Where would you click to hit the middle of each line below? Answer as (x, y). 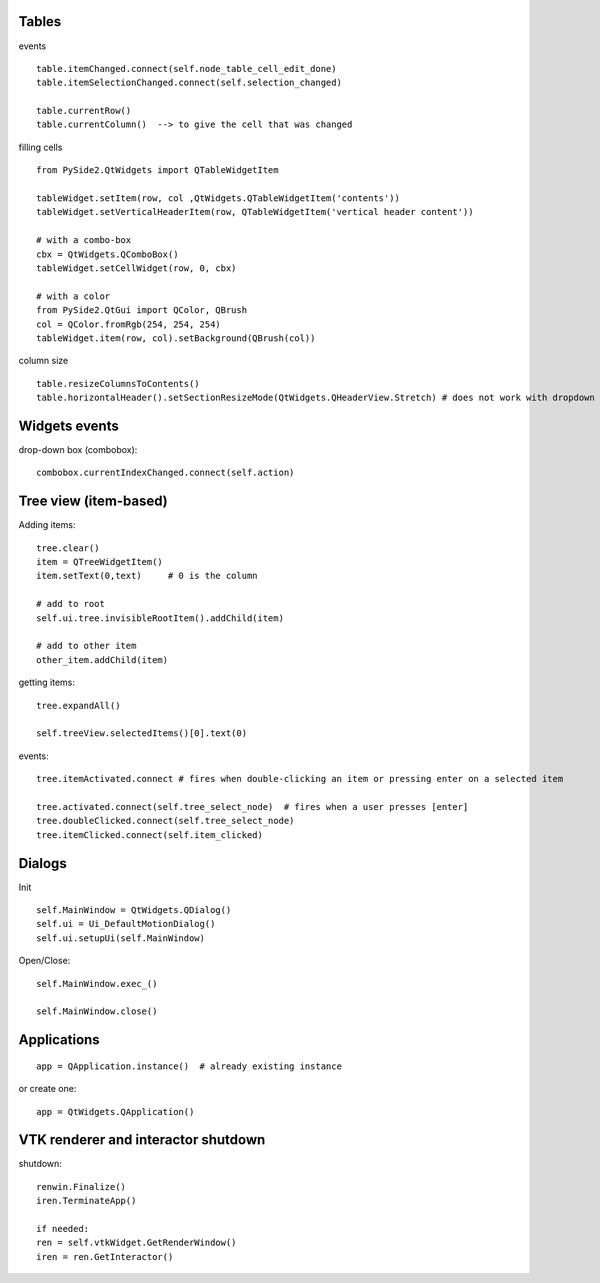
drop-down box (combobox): (78, 450)
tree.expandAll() (78, 705)
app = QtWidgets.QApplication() (115, 1111)
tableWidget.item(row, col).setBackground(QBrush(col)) (176, 338)
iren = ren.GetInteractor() (105, 1256)
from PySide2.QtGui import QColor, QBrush (142, 310)
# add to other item (86, 646)
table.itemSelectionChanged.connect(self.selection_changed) (189, 83)
